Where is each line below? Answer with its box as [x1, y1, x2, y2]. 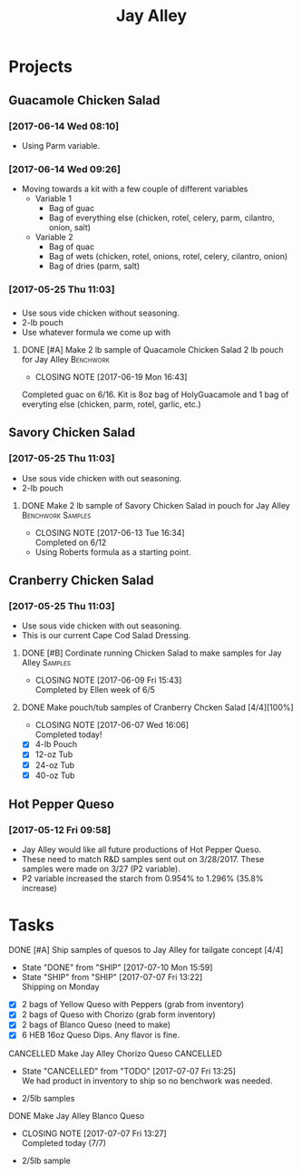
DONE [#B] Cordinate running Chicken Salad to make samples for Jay [21, 647, 282, 658]
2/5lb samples [21, 1092, 75, 1103]
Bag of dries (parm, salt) [48, 260, 141, 272]
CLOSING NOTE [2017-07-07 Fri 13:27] [21, 1128, 167, 1139]
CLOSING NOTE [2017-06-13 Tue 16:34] [34, 527, 185, 538]
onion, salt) [48, 222, 92, 233]
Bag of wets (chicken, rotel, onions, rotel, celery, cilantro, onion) [48, 251, 288, 262]
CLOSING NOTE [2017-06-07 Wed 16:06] [34, 720, 190, 731]
